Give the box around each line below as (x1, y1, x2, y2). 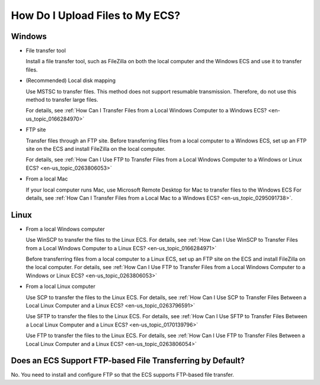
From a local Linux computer (25, 283, 96, 290)
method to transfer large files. (25, 96, 99, 103)
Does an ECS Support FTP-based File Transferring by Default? (11, 355, 245, 366)
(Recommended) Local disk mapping (25, 77, 116, 84)
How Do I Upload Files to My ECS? (11, 9, 181, 22)
